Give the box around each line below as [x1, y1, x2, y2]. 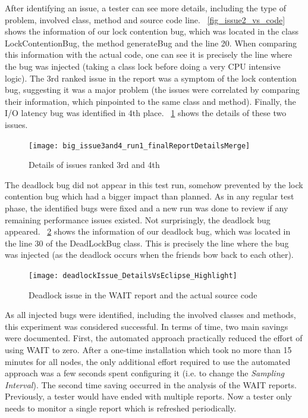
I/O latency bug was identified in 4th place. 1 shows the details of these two [5, 107, 287, 119]
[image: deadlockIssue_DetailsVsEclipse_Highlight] [29, 271, 237, 280]
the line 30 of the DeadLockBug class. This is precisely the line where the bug [5, 236, 289, 249]
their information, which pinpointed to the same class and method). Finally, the [5, 95, 296, 107]
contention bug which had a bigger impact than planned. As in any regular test [5, 190, 294, 202]
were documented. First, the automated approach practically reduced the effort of [5, 332, 303, 344]
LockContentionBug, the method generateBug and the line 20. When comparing [5, 36, 297, 49]
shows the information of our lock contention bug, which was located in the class [5, 25, 298, 38]
